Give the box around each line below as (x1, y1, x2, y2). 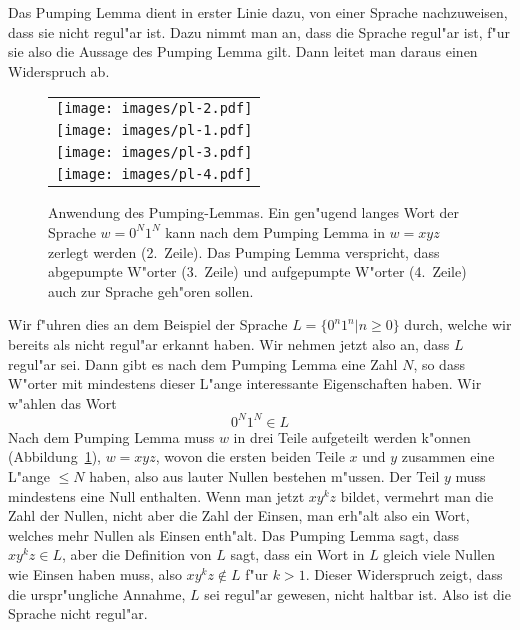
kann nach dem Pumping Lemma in (165, 221, 385, 242)
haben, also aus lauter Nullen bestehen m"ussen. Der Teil (89, 466, 440, 486)
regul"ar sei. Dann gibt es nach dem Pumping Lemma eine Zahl (8, 353, 398, 374)
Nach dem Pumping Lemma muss (8, 426, 215, 447)
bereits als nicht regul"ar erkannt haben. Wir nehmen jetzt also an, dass (8, 333, 450, 354)
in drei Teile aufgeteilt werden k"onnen (233, 426, 471, 447)
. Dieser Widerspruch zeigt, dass (305, 563, 503, 584)
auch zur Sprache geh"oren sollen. (48, 280, 254, 301)
